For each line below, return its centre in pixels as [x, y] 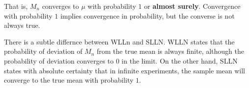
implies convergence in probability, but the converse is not [148, 15]
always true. [22, 25]
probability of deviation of [43, 51]
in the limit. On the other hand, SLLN [180, 60]
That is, [16, 6]
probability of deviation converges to [59, 60]
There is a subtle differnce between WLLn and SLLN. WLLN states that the [119, 41]
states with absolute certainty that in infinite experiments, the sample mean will [125, 70]
